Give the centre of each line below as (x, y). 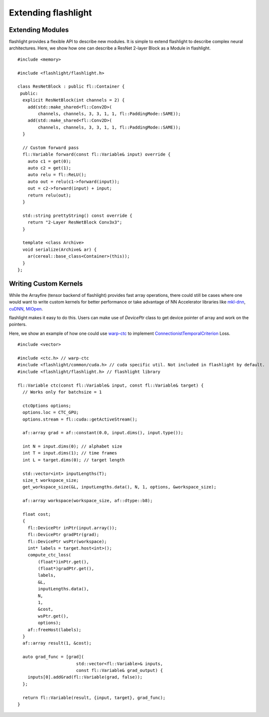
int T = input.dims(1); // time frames (70, 453)
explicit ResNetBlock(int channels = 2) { (74, 100)
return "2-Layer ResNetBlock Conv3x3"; (75, 222)
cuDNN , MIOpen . (26, 309)
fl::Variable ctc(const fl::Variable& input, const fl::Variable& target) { (111, 385)
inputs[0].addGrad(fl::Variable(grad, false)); (85, 677)
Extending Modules (39, 30)
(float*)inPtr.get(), (64, 562)
